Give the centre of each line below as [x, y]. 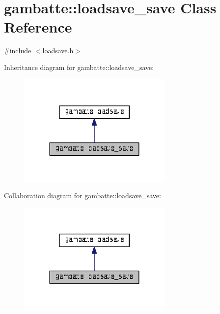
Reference [38, 27]
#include [18, 51]
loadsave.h [58, 51]
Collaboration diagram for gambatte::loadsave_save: [82, 195]
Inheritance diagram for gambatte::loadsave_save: [79, 67]
